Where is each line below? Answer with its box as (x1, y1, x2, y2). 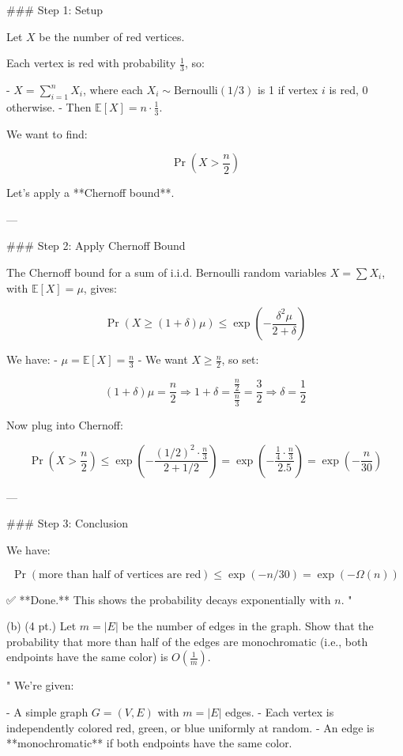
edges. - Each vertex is (225, 703, 334, 720)
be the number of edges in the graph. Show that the (122, 618, 374, 634)
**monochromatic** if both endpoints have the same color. (6, 735, 292, 751)
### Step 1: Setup (6, 2, 104, 17)
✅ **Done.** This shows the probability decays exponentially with (6, 591, 331, 607)
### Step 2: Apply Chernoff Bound (6, 237, 186, 254)
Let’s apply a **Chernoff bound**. (6, 184, 175, 201)
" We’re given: (6, 677, 74, 694)
